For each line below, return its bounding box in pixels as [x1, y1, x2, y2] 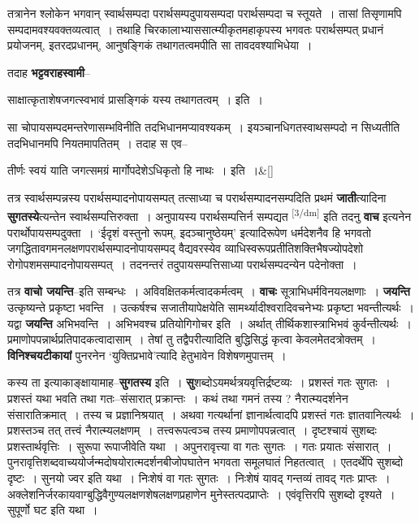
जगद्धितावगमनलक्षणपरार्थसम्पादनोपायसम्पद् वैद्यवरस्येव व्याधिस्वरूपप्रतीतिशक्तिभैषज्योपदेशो [7, 240, 364, 257]
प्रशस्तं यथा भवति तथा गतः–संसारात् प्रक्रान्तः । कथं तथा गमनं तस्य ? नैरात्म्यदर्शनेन [7, 389, 348, 406]
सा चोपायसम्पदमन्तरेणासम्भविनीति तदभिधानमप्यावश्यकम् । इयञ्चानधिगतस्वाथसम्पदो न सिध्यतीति [7, 118, 400, 135]
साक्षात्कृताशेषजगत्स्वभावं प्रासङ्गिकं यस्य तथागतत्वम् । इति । [7, 91, 263, 108]
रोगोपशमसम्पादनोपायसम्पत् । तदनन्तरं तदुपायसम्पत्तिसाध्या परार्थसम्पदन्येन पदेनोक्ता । [7, 255, 357, 272]
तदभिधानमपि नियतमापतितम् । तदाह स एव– [7, 134, 188, 151]
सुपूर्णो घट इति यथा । [7, 501, 98, 518]
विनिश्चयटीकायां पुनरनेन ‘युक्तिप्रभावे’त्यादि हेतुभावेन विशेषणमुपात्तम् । [7, 346, 287, 363]
